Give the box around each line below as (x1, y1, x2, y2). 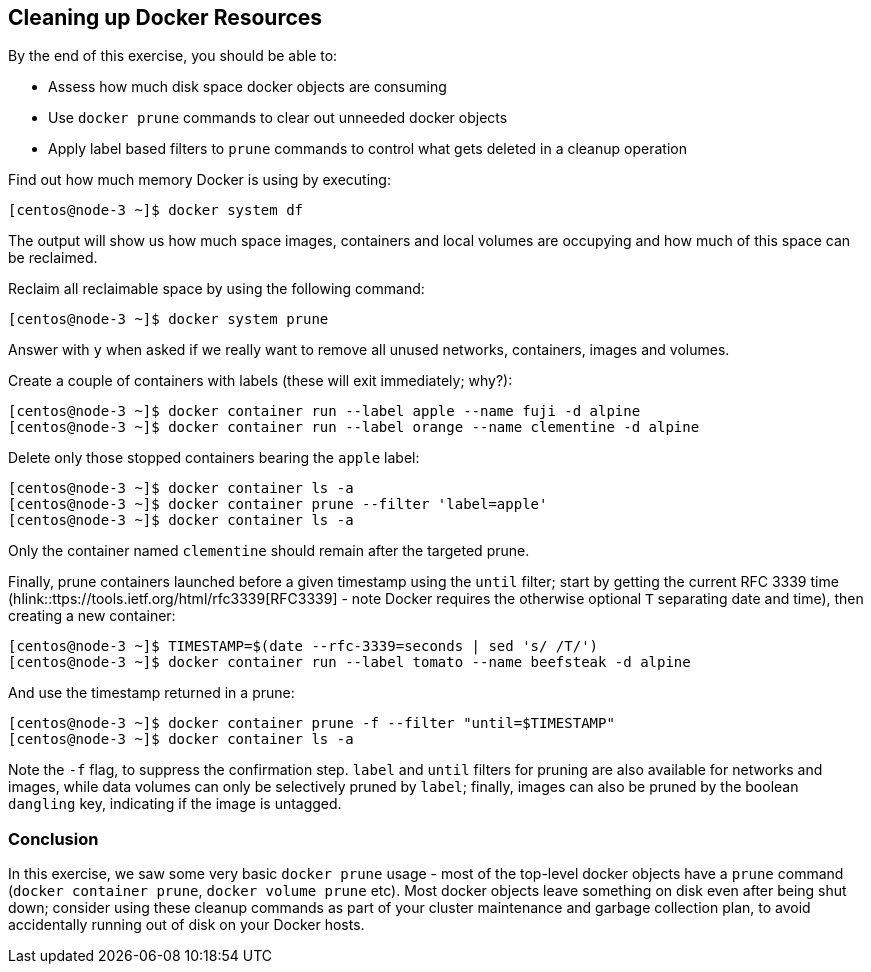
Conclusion (8, 828, 99, 849)
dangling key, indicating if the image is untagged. (8, 795, 342, 813)
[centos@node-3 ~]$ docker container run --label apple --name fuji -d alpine (8, 403, 641, 420)
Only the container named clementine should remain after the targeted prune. (8, 542, 530, 560)
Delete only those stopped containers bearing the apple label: (8, 449, 420, 467)
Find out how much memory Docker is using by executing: (8, 171, 391, 189)
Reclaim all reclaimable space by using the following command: (8, 280, 425, 298)
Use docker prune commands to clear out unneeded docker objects (48, 109, 508, 127)
